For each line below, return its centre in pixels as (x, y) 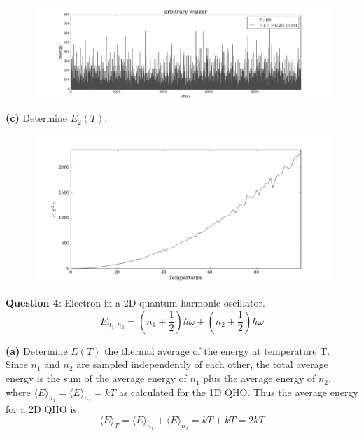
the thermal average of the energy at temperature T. (217, 350)
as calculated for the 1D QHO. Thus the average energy (238, 392)
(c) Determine (36, 118)
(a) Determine (37, 350)
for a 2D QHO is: (43, 408)
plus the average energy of (259, 378)
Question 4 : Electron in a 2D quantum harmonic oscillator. (135, 303)
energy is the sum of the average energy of (96, 378)
